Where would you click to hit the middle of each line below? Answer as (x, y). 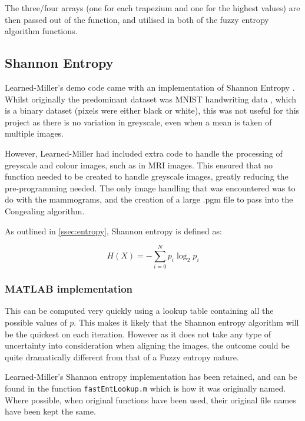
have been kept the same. (50, 411)
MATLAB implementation (69, 289)
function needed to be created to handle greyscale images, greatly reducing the (147, 176)
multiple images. (34, 133)
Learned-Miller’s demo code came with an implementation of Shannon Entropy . (150, 87)
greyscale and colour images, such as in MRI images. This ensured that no (139, 165)
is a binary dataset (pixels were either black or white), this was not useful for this (152, 110)
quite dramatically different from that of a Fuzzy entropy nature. (122, 357)
